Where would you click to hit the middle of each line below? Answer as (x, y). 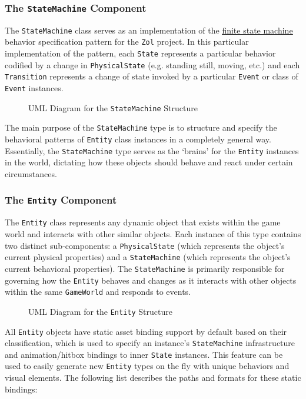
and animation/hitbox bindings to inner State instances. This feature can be (144, 354)
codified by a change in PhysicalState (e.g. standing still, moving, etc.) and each (152, 64)
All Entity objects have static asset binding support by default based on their (146, 331)
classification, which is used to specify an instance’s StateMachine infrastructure (150, 343)
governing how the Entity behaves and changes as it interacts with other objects (151, 280)
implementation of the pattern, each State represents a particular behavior (140, 53)
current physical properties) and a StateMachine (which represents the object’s (148, 257)
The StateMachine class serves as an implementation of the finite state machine (149, 30)
